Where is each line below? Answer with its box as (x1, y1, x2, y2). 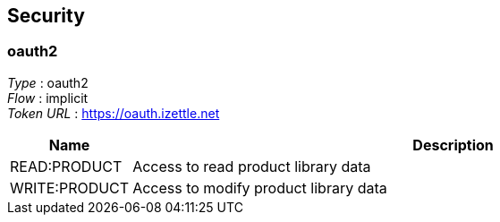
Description (412, 135, 494, 154)
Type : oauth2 (7, 74, 89, 90)
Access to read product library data (132, 157, 371, 175)
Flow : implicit (7, 90, 89, 106)
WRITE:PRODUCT (10, 178, 130, 197)
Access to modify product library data (132, 178, 387, 197)
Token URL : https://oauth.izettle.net (7, 105, 220, 121)
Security (7, 4, 85, 27)
